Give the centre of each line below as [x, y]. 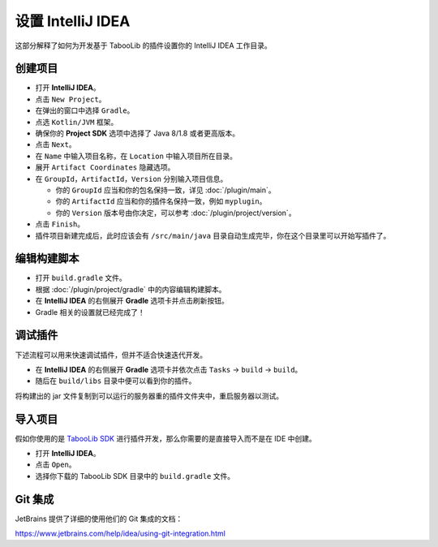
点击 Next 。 [56, 144]
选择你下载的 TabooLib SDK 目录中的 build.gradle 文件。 [135, 476]
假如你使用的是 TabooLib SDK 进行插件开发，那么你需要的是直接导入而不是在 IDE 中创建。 [165, 438]
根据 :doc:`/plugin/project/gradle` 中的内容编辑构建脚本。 [131, 289]
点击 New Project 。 [71, 99]
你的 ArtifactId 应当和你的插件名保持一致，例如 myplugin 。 [161, 201]
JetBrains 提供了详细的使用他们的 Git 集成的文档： [99, 519]
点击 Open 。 [56, 465]
